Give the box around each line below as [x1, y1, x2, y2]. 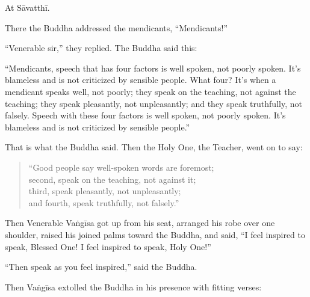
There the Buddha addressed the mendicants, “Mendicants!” [5, 21, 228, 34]
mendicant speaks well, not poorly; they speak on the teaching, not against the [5, 85, 296, 97]
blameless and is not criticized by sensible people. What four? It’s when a [5, 73, 276, 86]
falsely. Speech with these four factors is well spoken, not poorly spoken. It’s [5, 109, 286, 121]
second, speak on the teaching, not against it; [28, 173, 196, 185]
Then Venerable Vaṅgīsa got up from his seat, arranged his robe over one [5, 216, 275, 229]
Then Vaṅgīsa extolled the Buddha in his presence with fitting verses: [5, 280, 262, 293]
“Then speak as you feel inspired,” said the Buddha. [5, 260, 197, 273]
